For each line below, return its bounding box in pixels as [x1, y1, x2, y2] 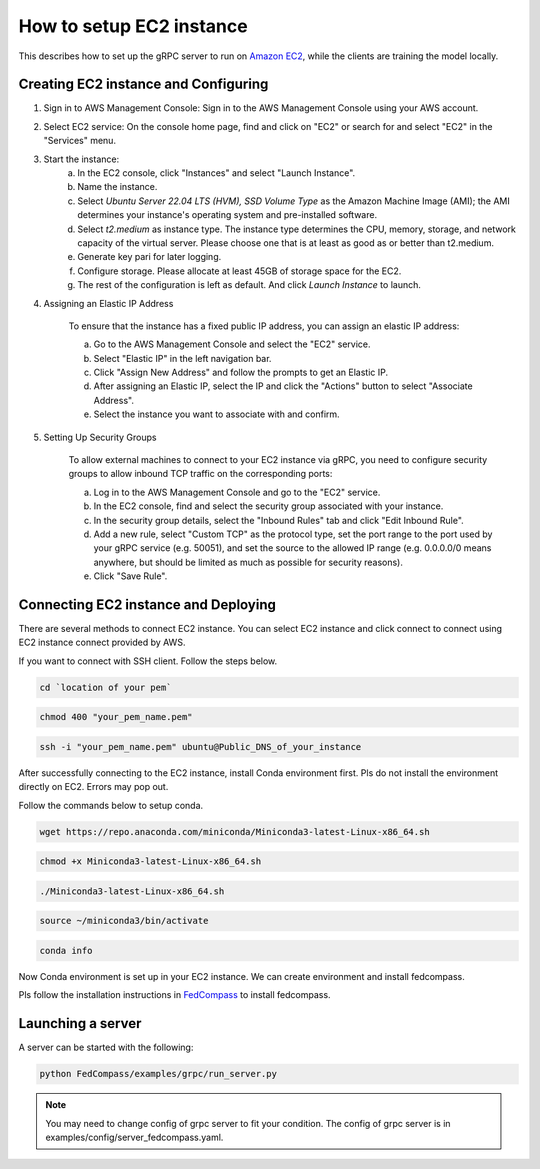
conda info [39, 945, 93, 957]
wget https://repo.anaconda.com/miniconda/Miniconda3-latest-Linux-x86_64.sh [39, 826, 430, 837]
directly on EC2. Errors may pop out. [18, 781, 169, 793]
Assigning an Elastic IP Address [43, 297, 174, 309]
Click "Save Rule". [93, 570, 168, 582]
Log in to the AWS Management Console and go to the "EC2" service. [93, 486, 381, 498]
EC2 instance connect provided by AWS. [18, 636, 186, 649]
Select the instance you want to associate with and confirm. [93, 408, 340, 420]
